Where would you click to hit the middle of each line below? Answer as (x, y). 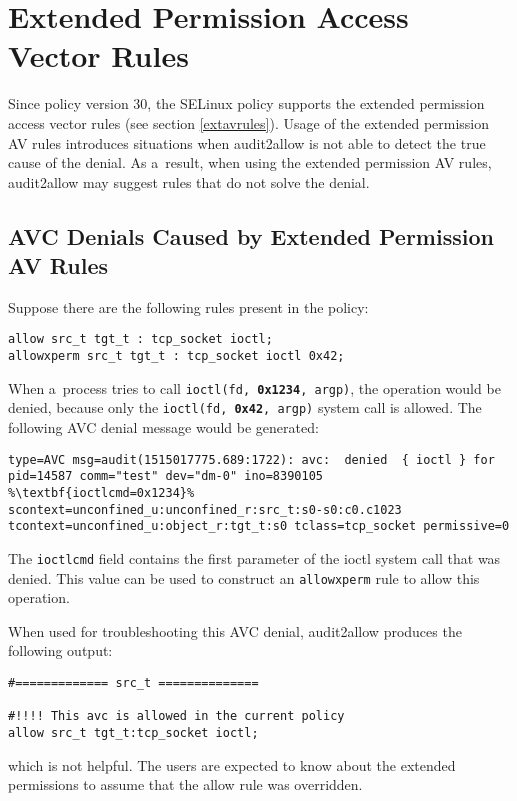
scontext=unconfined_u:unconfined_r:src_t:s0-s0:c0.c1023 (205, 509)
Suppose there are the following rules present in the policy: (188, 306)
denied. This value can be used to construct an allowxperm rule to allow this (244, 577)
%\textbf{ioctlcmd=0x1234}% (101, 493)
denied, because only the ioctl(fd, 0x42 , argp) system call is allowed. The (245, 407)
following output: (60, 650)
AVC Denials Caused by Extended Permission (251, 235)
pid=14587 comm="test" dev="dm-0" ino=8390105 (165, 476)
